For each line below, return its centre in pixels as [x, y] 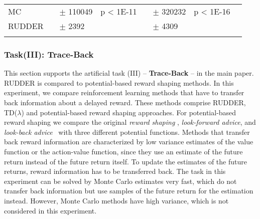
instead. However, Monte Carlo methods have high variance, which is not [116, 200]
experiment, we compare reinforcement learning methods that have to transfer [124, 92]
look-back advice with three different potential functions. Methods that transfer [127, 132]
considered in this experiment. [50, 210]
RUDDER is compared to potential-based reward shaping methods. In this [119, 82]
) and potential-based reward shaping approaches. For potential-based [129, 112]
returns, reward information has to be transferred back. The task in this [115, 171]
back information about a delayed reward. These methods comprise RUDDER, [125, 102]
